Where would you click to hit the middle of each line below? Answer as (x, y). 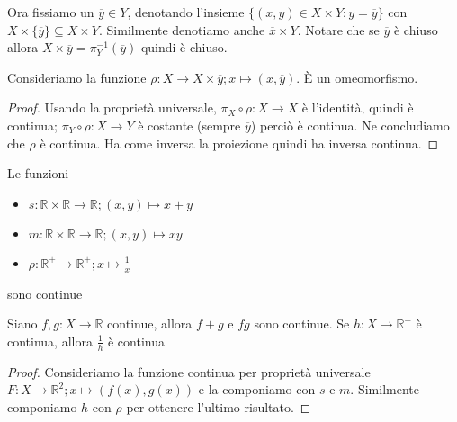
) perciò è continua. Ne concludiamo (350, 125)
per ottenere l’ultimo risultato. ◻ (219, 406)
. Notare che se (338, 29)
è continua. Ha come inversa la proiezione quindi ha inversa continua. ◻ (239, 143)
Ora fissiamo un (51, 12)
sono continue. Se (302, 323)
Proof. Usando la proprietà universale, (112, 108)
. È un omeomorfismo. (357, 77)
